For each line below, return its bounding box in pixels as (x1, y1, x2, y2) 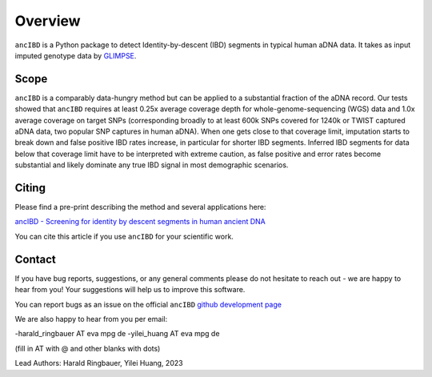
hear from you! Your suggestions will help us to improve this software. (14, 285, 246, 295)
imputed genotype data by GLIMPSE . (14, 50, 137, 60)
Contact (14, 252, 56, 266)
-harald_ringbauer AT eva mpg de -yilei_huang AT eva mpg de (14, 329, 220, 339)
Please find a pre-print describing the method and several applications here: (14, 203, 266, 212)
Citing (14, 181, 46, 195)
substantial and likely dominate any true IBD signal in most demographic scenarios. (14, 160, 289, 170)
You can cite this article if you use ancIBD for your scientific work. (14, 231, 234, 241)
